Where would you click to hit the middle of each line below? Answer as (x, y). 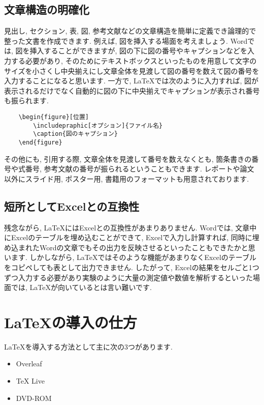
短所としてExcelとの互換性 (72, 206)
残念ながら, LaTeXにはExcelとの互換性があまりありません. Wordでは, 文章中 (130, 227)
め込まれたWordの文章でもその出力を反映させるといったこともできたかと (126, 247)
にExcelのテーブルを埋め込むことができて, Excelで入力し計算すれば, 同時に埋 (132, 237)
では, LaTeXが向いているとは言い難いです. (81, 287)
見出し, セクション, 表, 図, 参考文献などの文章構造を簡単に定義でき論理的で (130, 31)
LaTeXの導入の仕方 (71, 322)
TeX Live (30, 381)
